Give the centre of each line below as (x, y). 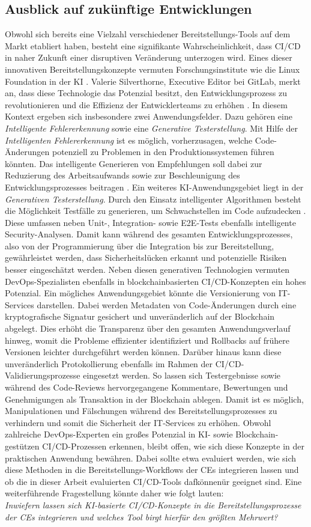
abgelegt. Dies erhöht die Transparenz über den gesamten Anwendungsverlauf (148, 328)
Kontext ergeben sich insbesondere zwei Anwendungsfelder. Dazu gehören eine (149, 116)
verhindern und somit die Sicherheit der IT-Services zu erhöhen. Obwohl (138, 422)
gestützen (22, 446)
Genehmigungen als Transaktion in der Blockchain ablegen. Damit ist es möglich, (154, 399)
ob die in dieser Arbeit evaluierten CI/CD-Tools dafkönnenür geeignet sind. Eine (153, 481)
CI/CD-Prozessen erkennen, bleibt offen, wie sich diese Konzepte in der (173, 446)
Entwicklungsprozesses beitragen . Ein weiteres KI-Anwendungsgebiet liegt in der (154, 187)
